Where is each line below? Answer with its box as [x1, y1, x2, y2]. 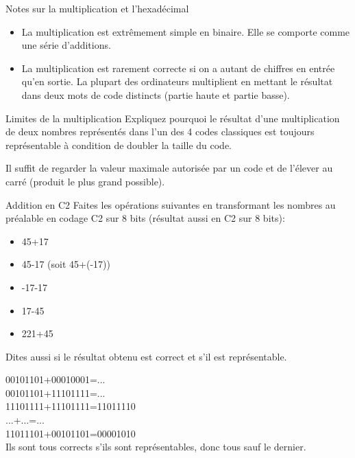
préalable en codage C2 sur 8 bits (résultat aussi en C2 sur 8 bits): [5, 211, 285, 225]
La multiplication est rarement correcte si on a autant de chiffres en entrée [21, 60, 335, 75]
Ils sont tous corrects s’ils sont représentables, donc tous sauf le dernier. [5, 439, 306, 454]
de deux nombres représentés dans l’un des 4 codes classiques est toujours [5, 124, 315, 139]
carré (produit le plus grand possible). [5, 174, 165, 188]
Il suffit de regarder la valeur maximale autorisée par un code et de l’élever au [5, 161, 333, 175]
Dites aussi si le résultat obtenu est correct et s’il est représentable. [5, 349, 287, 363]
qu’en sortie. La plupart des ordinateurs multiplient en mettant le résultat [21, 74, 333, 89]
